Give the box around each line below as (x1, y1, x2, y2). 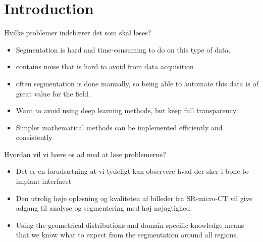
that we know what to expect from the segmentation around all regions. (16, 229, 238, 240)
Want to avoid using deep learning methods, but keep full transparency (16, 105, 237, 116)
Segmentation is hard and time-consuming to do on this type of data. (16, 44, 231, 55)
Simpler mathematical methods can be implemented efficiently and (16, 122, 223, 132)
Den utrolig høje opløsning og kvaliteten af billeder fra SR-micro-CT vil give (16, 192, 252, 203)
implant (16, 176, 40, 186)
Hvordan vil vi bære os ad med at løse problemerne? (4, 149, 166, 159)
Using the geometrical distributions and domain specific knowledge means (16, 219, 244, 230)
